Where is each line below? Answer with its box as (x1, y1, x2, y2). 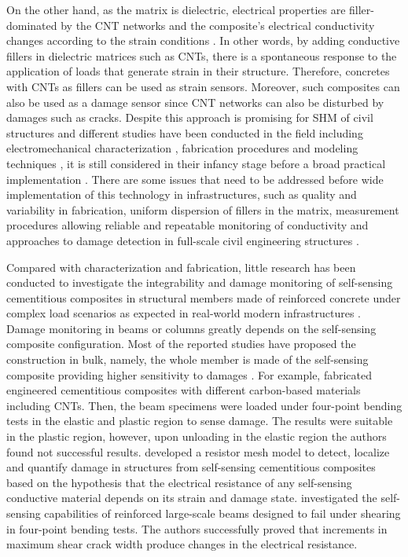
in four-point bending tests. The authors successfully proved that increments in (6, 520, 388, 537)
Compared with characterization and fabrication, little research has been (6, 258, 356, 275)
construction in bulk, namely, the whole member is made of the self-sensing (6, 351, 369, 368)
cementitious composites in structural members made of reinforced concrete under (6, 289, 401, 306)
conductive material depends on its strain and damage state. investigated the (6, 489, 377, 506)
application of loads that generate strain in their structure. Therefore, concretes (6, 63, 390, 79)
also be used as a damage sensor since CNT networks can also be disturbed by (6, 93, 384, 110)
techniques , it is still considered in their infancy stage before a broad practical (6, 155, 386, 171)
